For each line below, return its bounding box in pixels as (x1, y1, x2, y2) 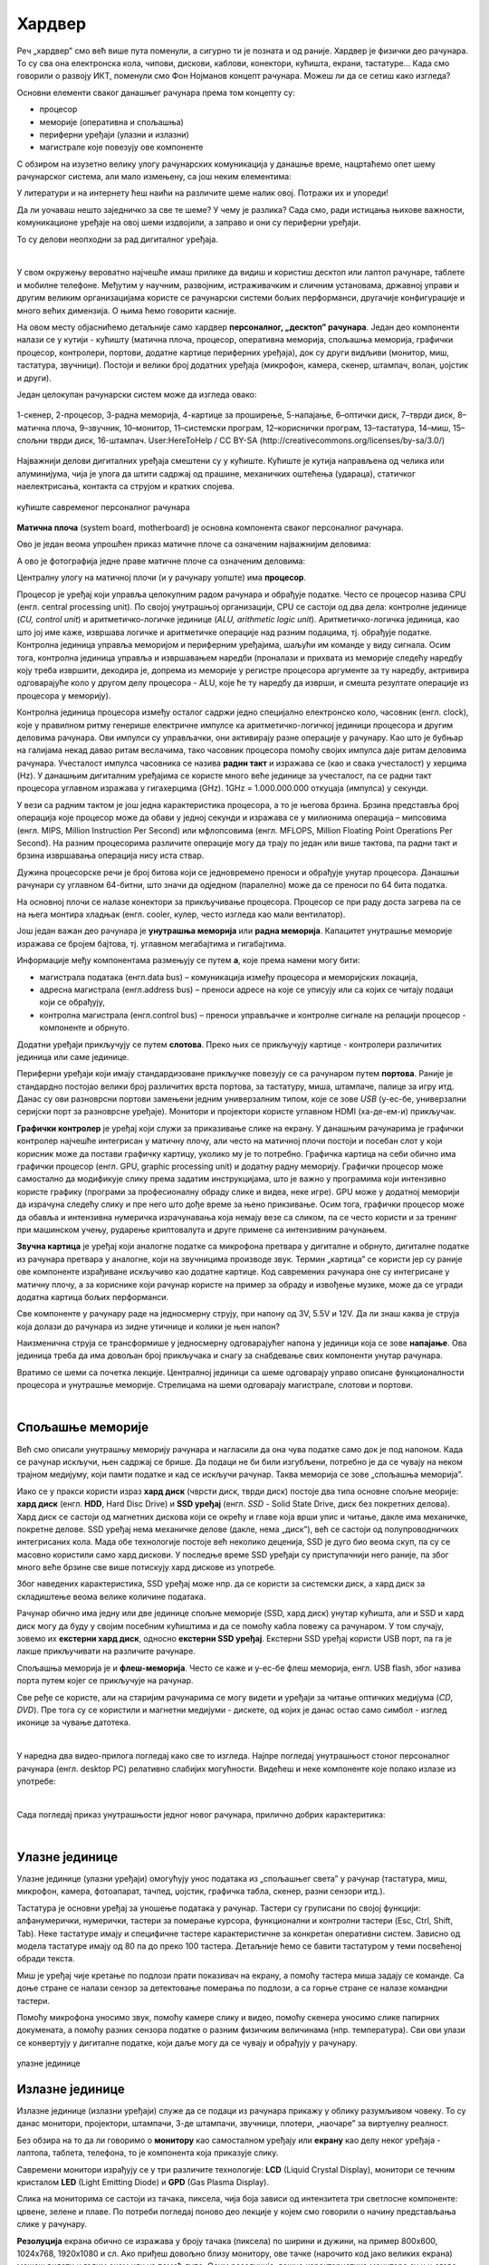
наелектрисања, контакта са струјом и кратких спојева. (16, 481, 235, 492)
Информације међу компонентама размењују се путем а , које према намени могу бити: (16, 955, 360, 966)
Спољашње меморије (16, 1420, 149, 1435)
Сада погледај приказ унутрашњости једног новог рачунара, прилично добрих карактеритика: (16, 1808, 386, 1820)
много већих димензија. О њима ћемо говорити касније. (16, 304, 237, 316)
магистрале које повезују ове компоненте (39, 141, 204, 153)
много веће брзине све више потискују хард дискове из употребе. (16, 1562, 276, 1573)
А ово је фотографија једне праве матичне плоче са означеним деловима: (16, 555, 306, 566)
